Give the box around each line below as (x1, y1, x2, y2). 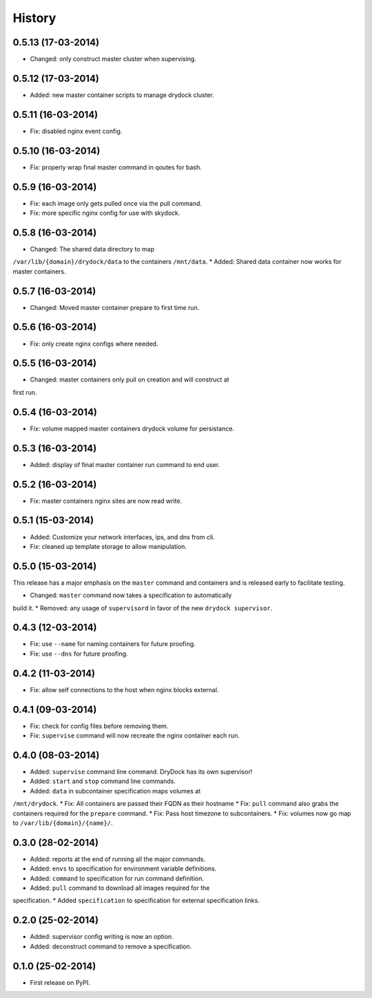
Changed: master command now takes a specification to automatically (30, 591, 232, 599)
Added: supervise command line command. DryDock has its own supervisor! (30, 767, 253, 776)
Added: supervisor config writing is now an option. (30, 933, 174, 941)
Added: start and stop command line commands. (30, 777, 176, 785)
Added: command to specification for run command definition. (30, 874, 205, 882)
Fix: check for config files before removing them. (30, 722, 169, 730)
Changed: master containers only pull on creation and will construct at (30, 375, 230, 384)
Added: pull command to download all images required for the (30, 884, 210, 892)
